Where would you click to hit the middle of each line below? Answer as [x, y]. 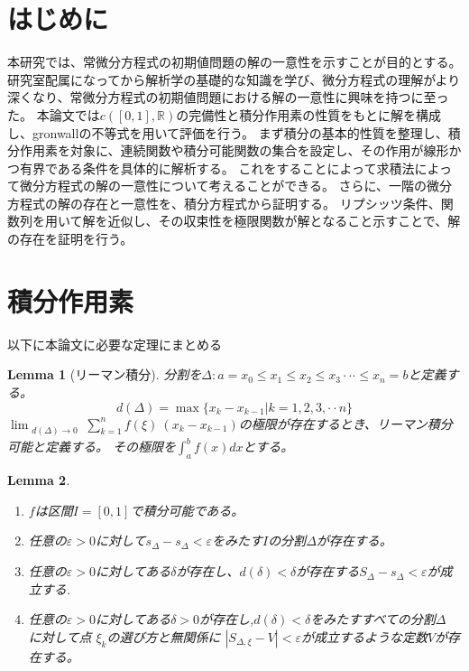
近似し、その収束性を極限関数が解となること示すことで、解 [284, 221]
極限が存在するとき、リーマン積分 [352, 423]
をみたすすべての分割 [373, 619]
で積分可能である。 [187, 510]
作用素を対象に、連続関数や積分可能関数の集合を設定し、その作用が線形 [234, 150]
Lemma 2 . [39, 480]
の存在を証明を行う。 [70, 239]
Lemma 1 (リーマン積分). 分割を [105, 374]
